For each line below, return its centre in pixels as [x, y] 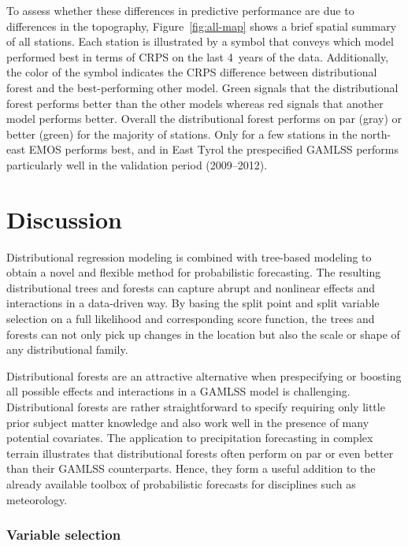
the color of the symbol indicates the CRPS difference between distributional [192, 72]
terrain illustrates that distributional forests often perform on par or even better [200, 453]
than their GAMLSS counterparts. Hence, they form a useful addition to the [191, 468]
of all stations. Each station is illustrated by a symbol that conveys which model [200, 41]
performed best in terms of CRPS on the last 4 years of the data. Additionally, [198, 56]
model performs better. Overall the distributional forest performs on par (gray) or [204, 119]
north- [376, 134]
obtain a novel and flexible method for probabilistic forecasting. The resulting [194, 272]
